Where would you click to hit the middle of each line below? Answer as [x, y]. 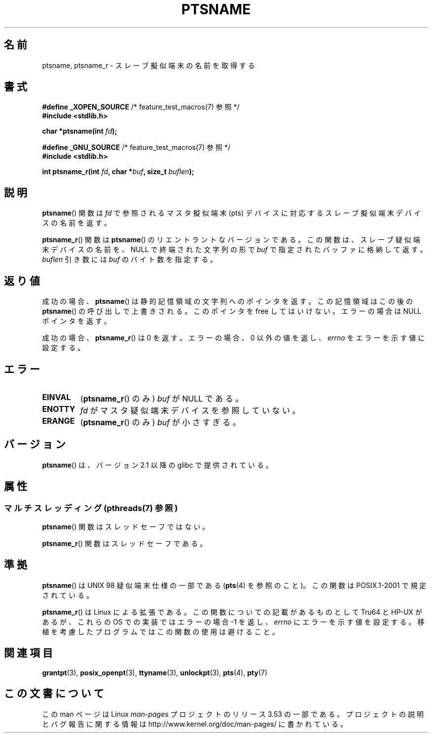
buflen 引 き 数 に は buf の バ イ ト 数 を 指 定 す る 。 [130, 259]
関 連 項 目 [28, 653]
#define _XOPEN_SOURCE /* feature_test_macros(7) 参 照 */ [141, 107]
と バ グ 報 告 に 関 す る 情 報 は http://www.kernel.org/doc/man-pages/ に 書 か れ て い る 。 [195, 724]
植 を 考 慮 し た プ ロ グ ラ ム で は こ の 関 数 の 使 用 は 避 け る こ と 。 [161, 631]
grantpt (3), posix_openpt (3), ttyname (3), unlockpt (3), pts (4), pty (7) [155, 672]
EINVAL [56, 397]
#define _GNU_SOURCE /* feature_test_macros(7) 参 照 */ [136, 147]
